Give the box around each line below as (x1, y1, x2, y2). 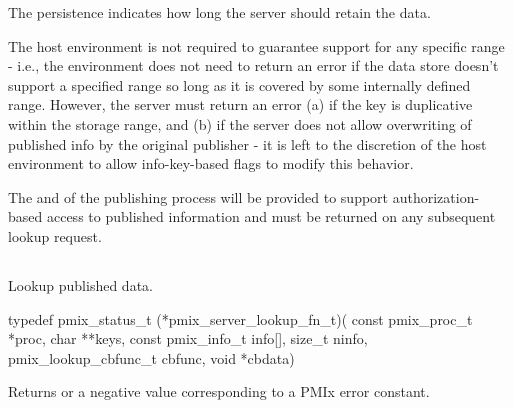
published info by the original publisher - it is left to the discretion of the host (8, 133, 487, 154)
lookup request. (8, 225, 102, 246)
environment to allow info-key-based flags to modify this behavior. (8, 153, 414, 174)
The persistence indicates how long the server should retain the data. (8, 2, 431, 22)
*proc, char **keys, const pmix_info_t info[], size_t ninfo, (8, 328, 368, 349)
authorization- (392, 186, 480, 207)
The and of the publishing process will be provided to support (8, 186, 389, 207)
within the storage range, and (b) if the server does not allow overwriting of (8, 113, 472, 134)
